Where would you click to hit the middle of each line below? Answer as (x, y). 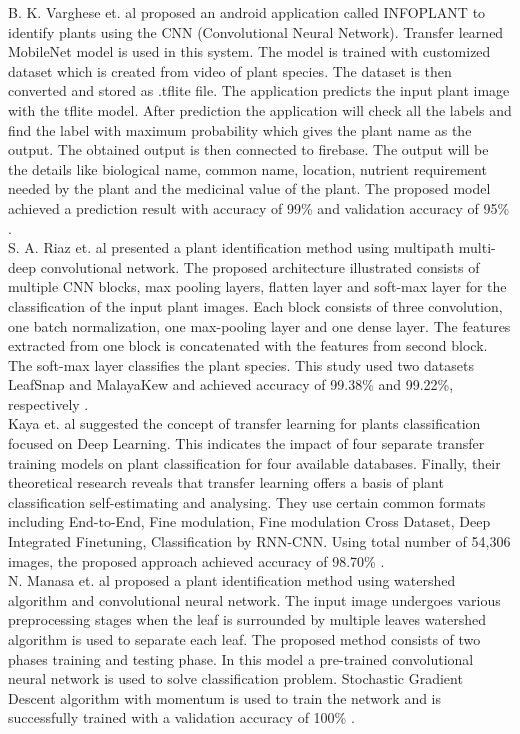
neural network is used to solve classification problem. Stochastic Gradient (235, 678)
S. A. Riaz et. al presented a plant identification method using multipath (231, 247)
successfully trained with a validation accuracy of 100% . (181, 717)
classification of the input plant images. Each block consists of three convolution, (255, 305)
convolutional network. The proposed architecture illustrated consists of (260, 266)
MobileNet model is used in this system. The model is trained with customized (249, 51)
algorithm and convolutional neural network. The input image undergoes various (254, 599)
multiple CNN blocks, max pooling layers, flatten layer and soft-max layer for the (257, 286)
